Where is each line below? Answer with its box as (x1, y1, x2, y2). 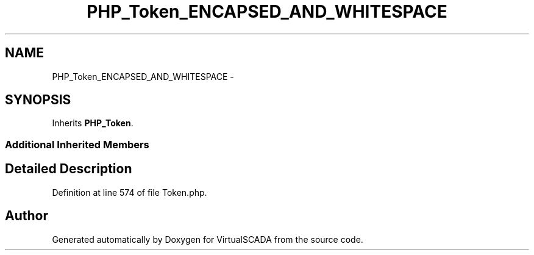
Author (5, 208, 48, 224)
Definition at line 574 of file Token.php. (52, 187, 207, 198)
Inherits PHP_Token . (52, 118, 133, 129)
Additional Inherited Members (5, 138, 149, 151)
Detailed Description (5, 161, 132, 177)
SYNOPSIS (5, 92, 71, 108)
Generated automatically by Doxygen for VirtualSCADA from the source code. (52, 234, 363, 245)
